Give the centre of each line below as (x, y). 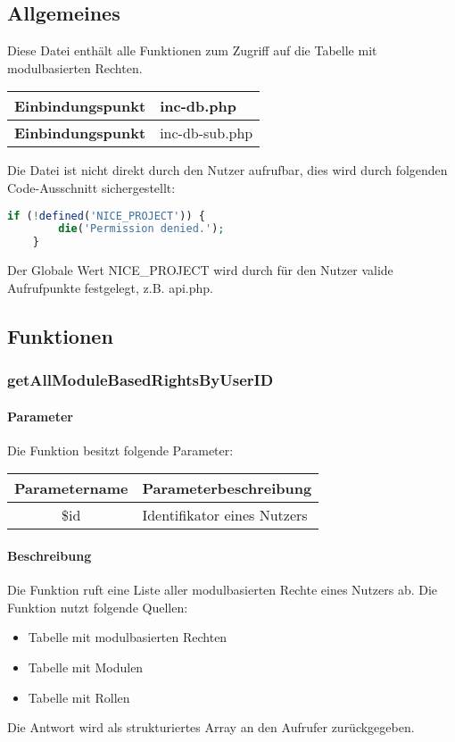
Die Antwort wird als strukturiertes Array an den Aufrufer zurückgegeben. (211, 727)
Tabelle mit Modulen (86, 667)
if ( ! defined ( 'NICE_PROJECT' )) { (106, 216)
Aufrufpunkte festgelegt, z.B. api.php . (110, 287)
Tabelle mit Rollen (79, 697)
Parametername (71, 488)
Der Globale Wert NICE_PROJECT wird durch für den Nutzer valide (200, 270)
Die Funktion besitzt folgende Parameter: (120, 450)
